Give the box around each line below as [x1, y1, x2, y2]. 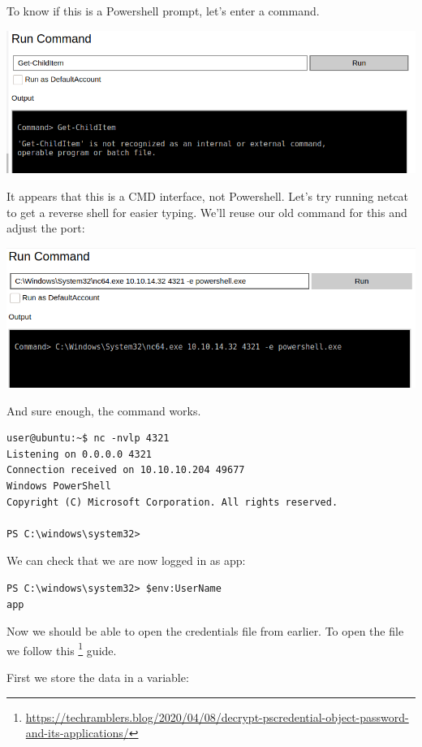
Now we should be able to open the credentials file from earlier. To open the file [6, 623, 404, 640]
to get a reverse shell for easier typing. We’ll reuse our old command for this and [6, 203, 407, 220]
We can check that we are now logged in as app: [6, 552, 246, 569]
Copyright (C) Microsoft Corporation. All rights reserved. [6, 496, 338, 508]
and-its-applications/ [25, 724, 129, 741]
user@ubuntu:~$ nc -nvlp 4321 [6, 432, 170, 445]
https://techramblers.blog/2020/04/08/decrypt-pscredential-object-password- [25, 708, 409, 725]
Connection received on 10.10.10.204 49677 [6, 464, 245, 476]
